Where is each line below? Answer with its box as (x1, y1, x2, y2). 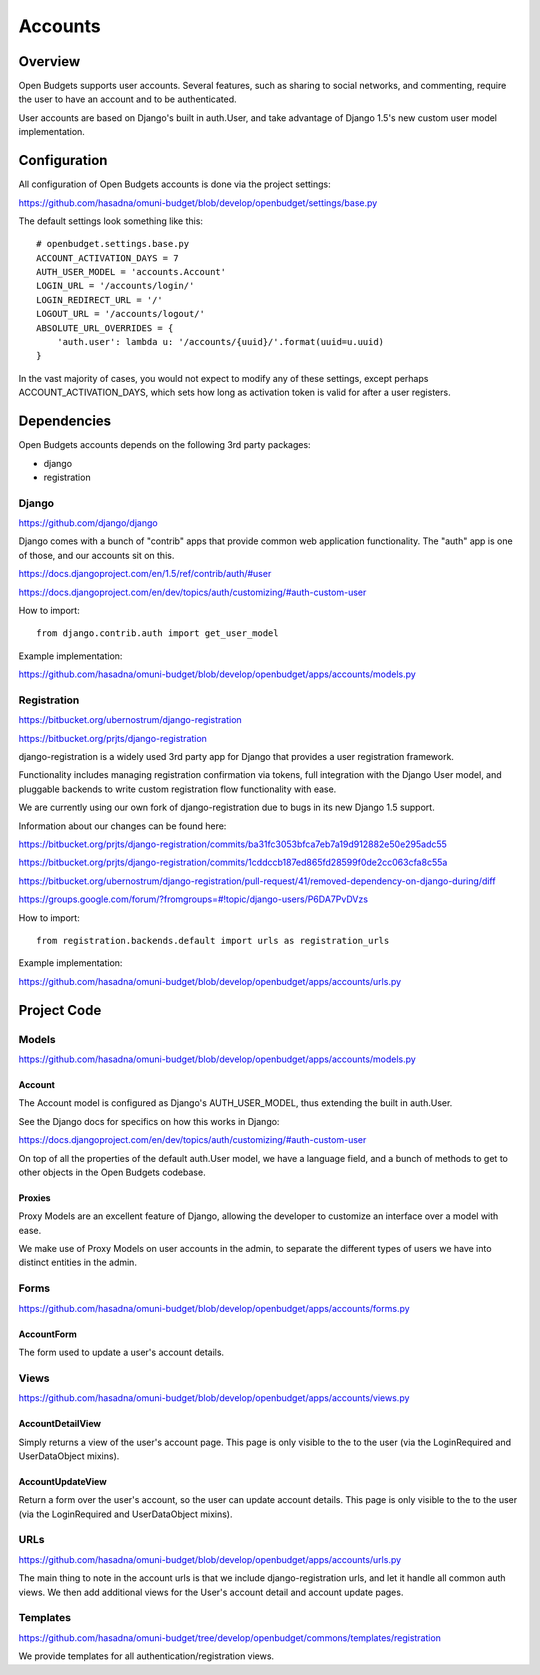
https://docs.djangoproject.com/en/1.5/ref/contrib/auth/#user (18, 568, 272, 580)
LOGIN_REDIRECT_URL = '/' (36, 294, 164, 305)
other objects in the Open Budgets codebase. (18, 1166, 206, 1178)
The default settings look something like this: (18, 215, 204, 227)
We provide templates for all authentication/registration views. (18, 1650, 275, 1662)
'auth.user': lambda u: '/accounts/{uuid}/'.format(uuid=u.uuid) (56, 336, 385, 348)
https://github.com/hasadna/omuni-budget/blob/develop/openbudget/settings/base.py (18, 196, 378, 209)
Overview (18, 53, 81, 70)
